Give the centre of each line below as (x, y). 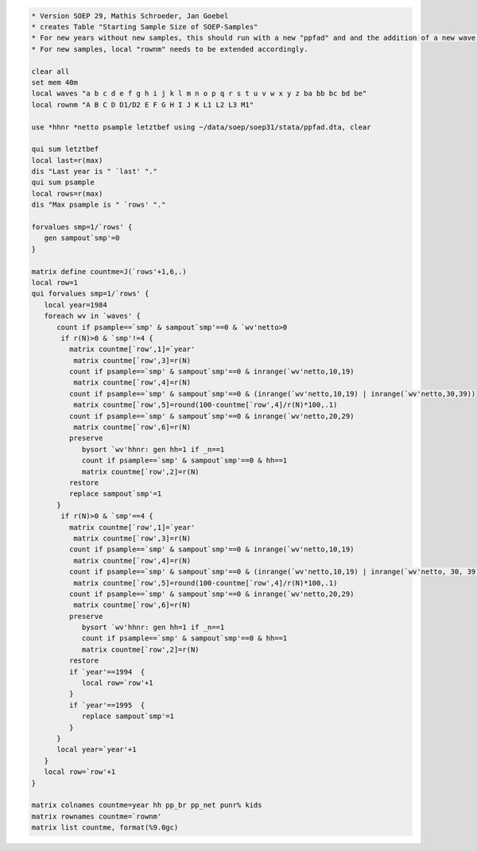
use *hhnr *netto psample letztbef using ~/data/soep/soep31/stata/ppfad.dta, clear (201, 127)
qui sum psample (63, 182)
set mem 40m (55, 82)
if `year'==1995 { (107, 705)
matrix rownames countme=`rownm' (97, 816)
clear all (50, 71)
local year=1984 (76, 305)
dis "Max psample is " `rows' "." (99, 205)
